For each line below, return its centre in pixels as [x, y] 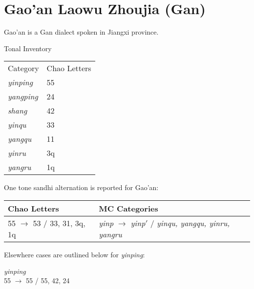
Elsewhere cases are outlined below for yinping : [74, 254]
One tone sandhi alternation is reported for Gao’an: [81, 187]
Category [23, 68]
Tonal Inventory [28, 48]
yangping [23, 96]
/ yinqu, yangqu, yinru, [190, 223]
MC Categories [128, 208]
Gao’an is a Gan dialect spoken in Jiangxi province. [81, 32]
